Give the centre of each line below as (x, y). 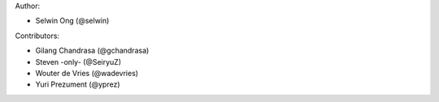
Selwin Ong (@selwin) (72, 21)
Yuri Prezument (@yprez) (78, 84)
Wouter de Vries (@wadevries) (87, 73)
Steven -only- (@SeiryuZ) (78, 62)
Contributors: (37, 36)
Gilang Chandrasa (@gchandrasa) (92, 51)
